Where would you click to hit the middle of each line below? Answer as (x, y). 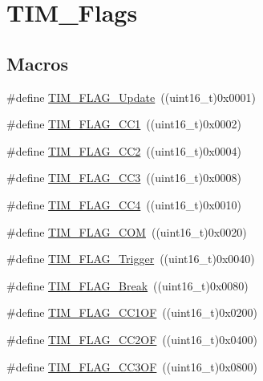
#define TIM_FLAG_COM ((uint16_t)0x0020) (127, 231)
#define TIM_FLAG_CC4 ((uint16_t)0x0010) (124, 204)
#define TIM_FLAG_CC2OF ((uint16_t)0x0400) (132, 339)
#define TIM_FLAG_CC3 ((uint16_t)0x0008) (124, 178)
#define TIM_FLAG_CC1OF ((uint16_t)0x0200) (132, 312)
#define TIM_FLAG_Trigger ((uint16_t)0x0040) (131, 259)
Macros (37, 63)
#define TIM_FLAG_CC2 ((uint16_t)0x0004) (124, 150)
